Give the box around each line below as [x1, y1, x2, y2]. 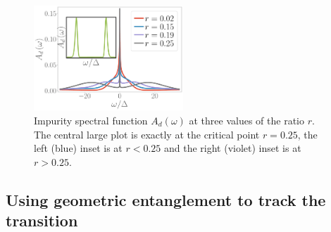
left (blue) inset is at [34, 141, 123, 155]
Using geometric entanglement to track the [6, 188, 326, 210]
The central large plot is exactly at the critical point [34, 127, 260, 141]
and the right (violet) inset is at [163, 141, 301, 155]
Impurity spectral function [34, 113, 148, 127]
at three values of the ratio [189, 113, 304, 127]
